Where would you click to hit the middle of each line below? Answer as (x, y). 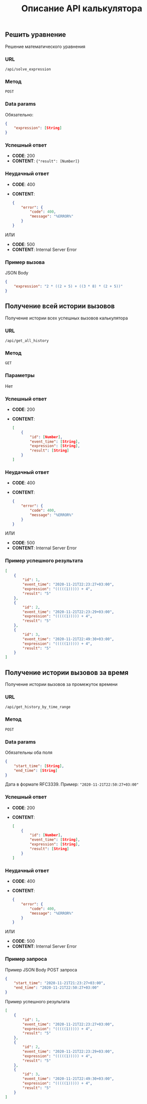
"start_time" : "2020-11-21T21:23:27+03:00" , (60, 983)
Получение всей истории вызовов (60, 306)
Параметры (20, 376)
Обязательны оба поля (29, 752)
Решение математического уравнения (45, 46)
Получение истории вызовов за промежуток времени (61, 684)
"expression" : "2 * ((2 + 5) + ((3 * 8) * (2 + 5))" (68, 287)
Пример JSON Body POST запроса (41, 969)
